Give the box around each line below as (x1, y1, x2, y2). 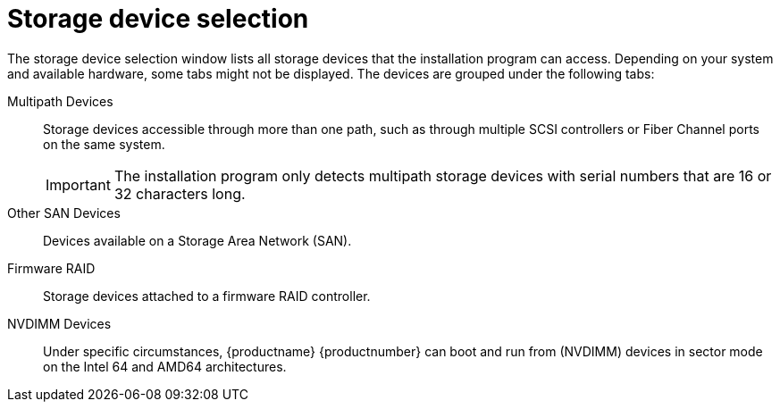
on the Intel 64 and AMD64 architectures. (43, 358, 287, 374)
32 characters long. (113, 184, 246, 203)
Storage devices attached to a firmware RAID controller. (43, 288, 371, 304)
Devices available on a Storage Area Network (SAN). (43, 232, 352, 248)
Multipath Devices (7, 93, 113, 109)
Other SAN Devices (7, 204, 121, 221)
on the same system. (43, 136, 165, 152)
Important (46, 175, 111, 194)
